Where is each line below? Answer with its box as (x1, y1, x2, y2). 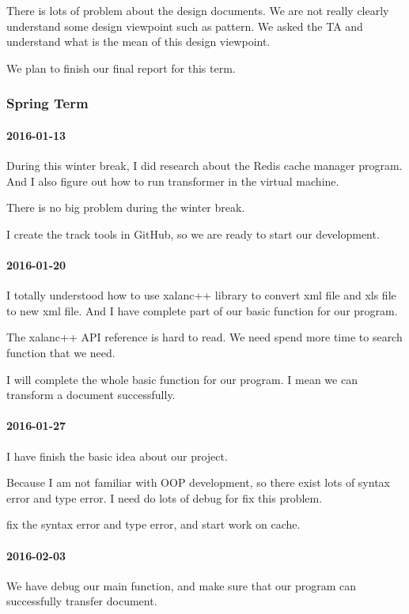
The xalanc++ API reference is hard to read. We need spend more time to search (6, 329, 403, 345)
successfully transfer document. (6, 593, 157, 609)
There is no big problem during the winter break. (6, 199, 245, 216)
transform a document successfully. (6, 386, 176, 403)
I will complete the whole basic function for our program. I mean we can (6, 371, 358, 387)
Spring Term (6, 93, 89, 113)
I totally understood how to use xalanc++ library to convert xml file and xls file (6, 287, 396, 303)
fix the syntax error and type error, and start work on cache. (6, 516, 301, 533)
